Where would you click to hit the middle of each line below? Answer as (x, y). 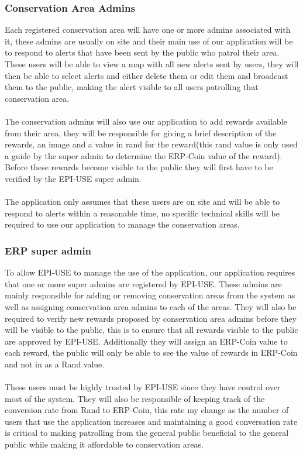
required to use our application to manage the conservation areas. (122, 224)
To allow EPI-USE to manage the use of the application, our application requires (150, 272)
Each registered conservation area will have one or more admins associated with (148, 30)
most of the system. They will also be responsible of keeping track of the (135, 398)
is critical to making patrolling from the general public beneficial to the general (147, 433)
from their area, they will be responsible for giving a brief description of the (141, 133)
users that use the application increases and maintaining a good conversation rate (151, 421)
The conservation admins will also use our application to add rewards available (146, 121)
